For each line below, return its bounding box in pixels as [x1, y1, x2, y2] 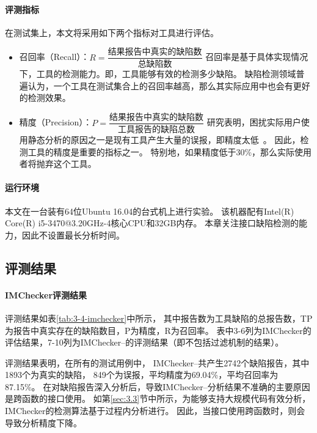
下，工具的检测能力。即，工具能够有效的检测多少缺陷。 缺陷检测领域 [19, 67, 296, 80]
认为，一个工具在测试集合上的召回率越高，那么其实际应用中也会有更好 [27, 79, 310, 92]
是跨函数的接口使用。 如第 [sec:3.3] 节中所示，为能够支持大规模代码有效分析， [5, 392, 311, 405]
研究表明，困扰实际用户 [206, 116, 301, 128]
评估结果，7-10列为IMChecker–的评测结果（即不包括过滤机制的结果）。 [5, 336, 284, 349]
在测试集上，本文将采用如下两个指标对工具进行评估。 [5, 26, 219, 39]
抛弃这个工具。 [36, 157, 97, 170]
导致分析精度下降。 [5, 416, 82, 429]
